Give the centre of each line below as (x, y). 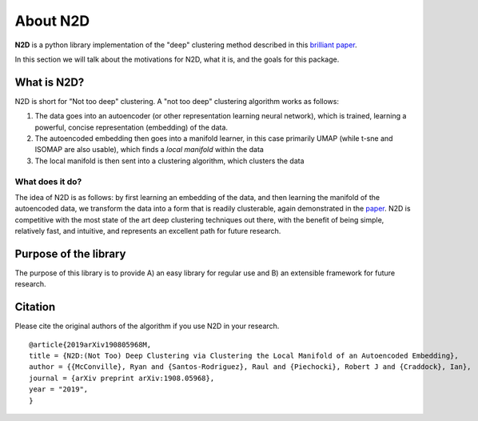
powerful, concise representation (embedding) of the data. (131, 127)
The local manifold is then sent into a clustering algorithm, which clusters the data (169, 161)
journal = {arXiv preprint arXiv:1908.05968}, (122, 378)
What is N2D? (50, 82)
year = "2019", (59, 389)
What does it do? (48, 182)
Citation (35, 307)
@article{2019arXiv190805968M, (90, 345)
